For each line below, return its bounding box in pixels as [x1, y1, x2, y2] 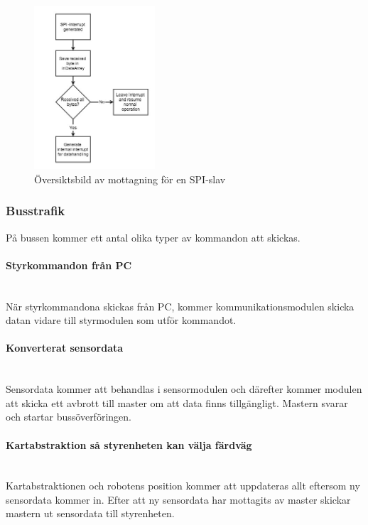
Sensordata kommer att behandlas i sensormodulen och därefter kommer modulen [6, 381, 362, 396]
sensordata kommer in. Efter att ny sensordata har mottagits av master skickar [6, 492, 351, 507]
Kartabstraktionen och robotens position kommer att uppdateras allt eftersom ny [6, 478, 360, 493]
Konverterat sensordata [6, 340, 124, 355]
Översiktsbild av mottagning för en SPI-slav [34, 171, 226, 186]
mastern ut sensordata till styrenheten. [6, 506, 175, 521]
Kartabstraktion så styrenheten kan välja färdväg [6, 437, 252, 452]
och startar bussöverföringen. [6, 409, 131, 424]
